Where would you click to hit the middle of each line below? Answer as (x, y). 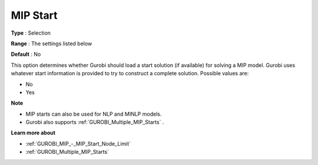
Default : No (26, 54)
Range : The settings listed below (52, 43)
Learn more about (33, 133)
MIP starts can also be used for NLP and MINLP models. (94, 114)
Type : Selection (31, 33)
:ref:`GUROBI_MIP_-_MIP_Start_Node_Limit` (78, 143)
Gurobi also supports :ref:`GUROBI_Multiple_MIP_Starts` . (95, 122)
